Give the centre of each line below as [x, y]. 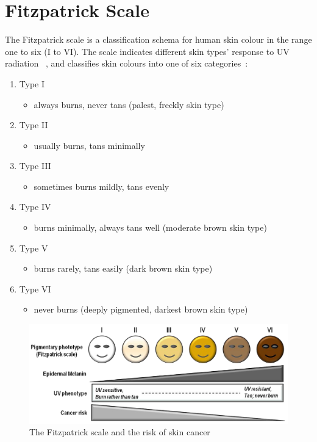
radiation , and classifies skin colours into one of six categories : [126, 63]
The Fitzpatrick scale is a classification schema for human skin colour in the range [158, 39]
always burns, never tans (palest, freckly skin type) [129, 104]
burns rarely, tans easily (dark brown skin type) [123, 268]
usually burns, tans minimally [89, 145]
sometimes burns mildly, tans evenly [102, 186]
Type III [35, 166]
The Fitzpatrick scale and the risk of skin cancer [120, 432]
